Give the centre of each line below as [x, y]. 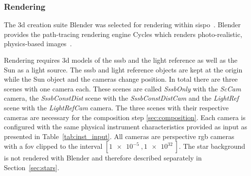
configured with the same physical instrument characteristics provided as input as [126, 127]
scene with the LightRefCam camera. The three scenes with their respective [117, 107]
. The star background [212, 146]
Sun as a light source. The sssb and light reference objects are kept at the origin [123, 69]
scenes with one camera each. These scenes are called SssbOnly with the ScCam [123, 88]
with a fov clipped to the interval [53, 146]
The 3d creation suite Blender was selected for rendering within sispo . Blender [122, 25]
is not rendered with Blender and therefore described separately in [103, 158]
